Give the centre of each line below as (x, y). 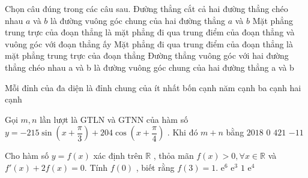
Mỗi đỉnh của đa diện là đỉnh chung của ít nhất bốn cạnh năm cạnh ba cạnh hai (153, 87)
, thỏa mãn (174, 156)
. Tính (96, 167)
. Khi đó (183, 132)
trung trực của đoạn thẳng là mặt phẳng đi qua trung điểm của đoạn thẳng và (150, 32)
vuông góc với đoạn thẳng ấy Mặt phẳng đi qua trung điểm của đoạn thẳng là (149, 43)
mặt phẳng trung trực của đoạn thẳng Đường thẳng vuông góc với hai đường (147, 55)
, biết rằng (155, 167)
